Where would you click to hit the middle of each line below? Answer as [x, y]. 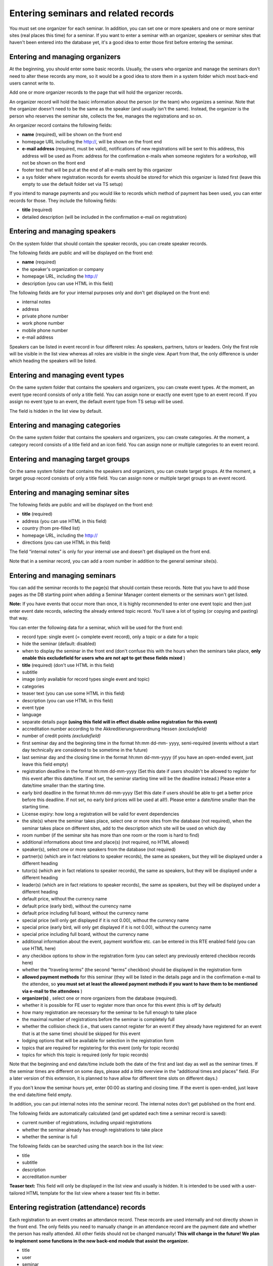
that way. [19, 618]
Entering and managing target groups [70, 459]
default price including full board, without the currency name [85, 913]
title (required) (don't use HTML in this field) [68, 665]
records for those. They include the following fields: [63, 201]
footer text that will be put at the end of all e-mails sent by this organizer [97, 170]
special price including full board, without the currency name [85, 934]
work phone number [43, 323]
